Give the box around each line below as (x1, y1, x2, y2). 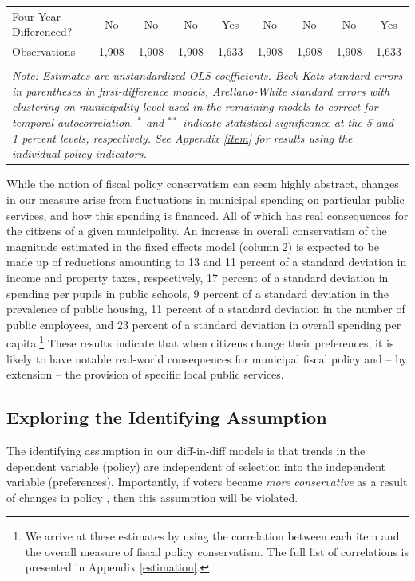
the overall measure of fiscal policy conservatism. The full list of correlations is (25, 543, 409, 559)
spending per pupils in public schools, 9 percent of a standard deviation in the (6, 285, 389, 301)
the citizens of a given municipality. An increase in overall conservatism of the (6, 222, 387, 239)
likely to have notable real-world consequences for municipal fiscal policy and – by (6, 350, 408, 367)
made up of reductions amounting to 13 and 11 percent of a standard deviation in (6, 253, 407, 270)
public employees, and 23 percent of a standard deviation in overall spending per (6, 316, 401, 332)
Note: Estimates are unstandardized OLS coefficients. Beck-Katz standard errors (12, 67, 403, 84)
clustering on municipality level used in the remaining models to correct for (12, 98, 378, 115)
